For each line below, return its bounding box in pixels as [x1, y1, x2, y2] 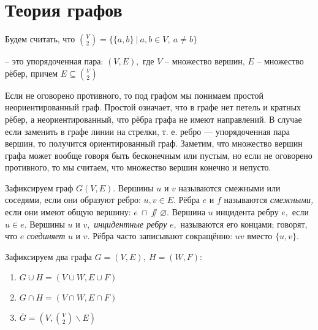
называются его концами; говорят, [180, 217, 308, 230]
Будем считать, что [5, 33, 75, 45]
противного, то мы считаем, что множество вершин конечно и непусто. [5, 161, 271, 174]
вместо [247, 229, 273, 242]
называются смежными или [178, 181, 281, 194]
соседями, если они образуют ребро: [5, 193, 141, 206]
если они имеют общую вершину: [5, 205, 131, 218]
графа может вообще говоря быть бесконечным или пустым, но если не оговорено [5, 148, 312, 161]
